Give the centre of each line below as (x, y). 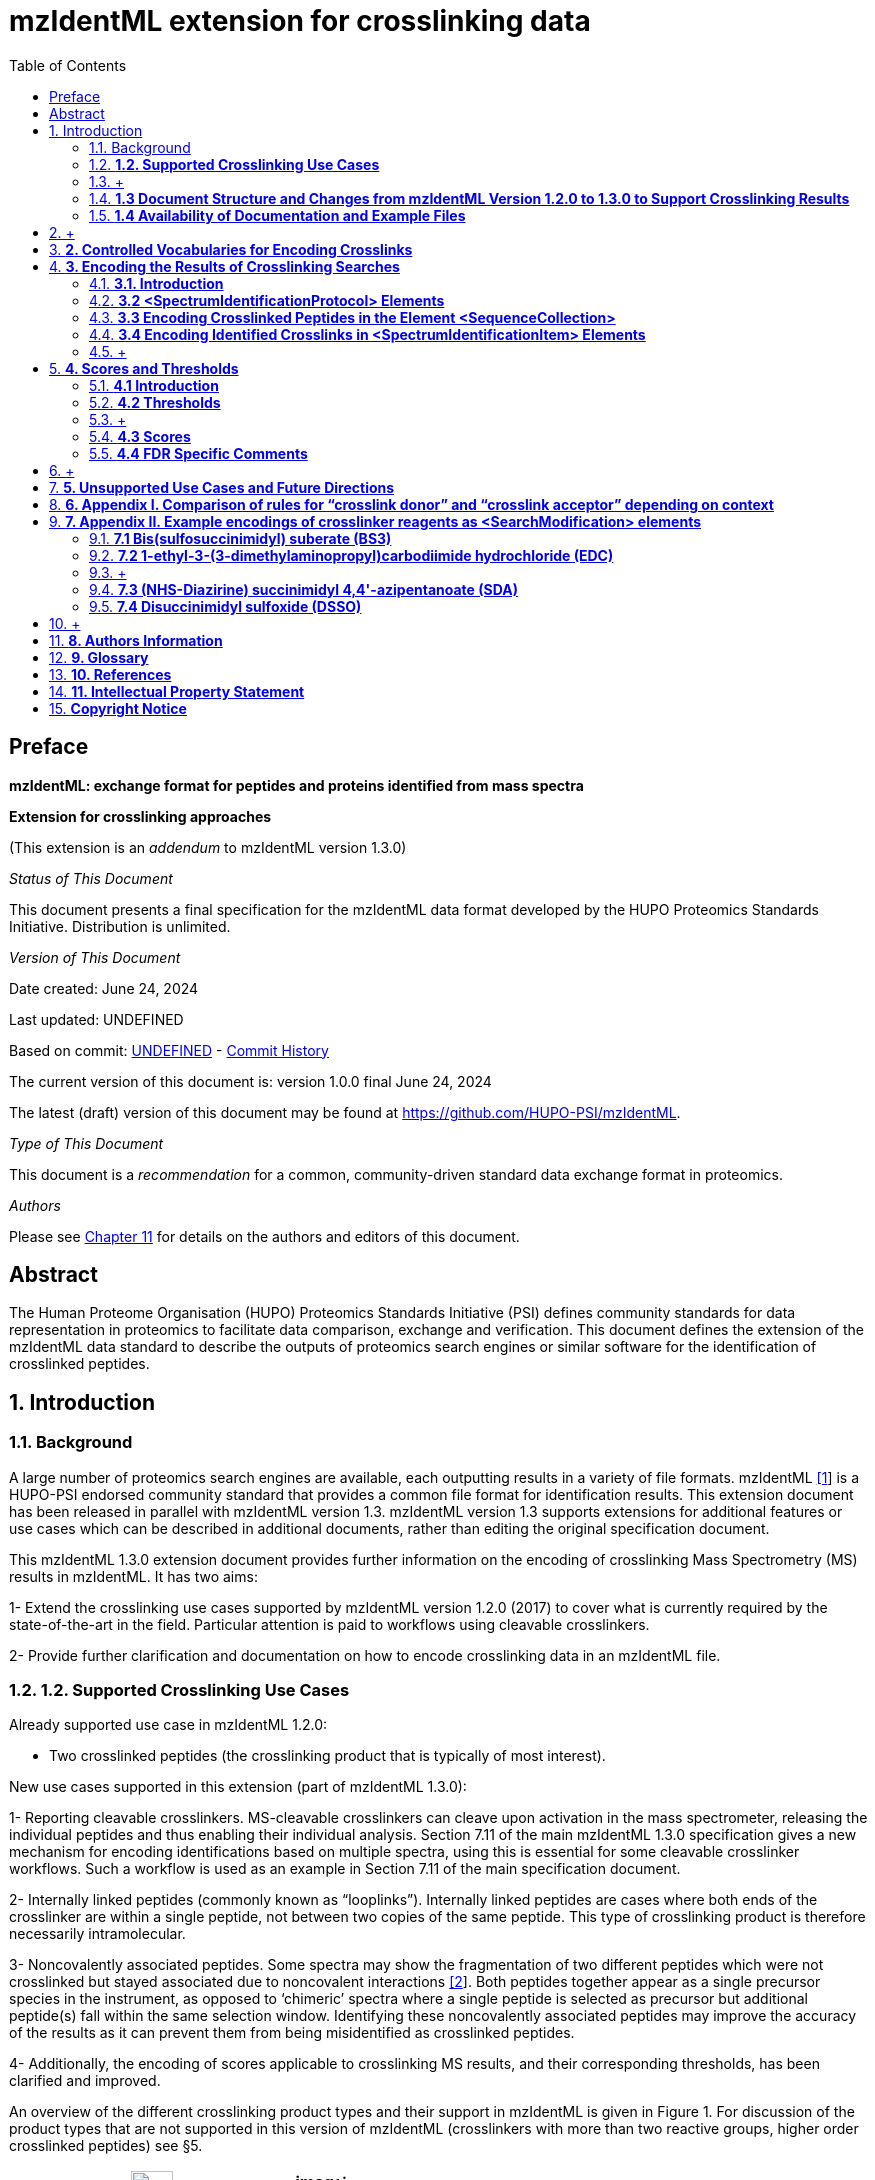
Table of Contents (68, 65)
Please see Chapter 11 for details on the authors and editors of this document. (264, 1236)
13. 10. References (110, 674)
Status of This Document (91, 878)
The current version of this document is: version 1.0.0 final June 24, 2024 (250, 1081)
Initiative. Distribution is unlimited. (120, 926)
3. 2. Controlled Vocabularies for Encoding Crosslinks (231, 249)
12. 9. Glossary (99, 657)
